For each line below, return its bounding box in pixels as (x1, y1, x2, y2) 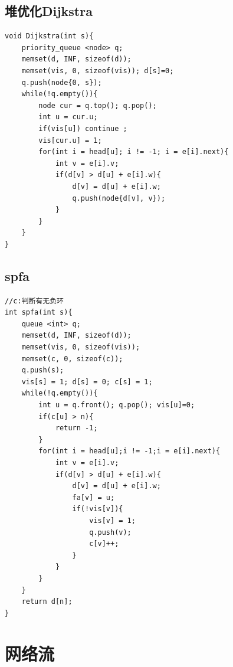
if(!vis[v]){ (72, 505, 123, 514)
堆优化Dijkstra (5, 2, 93, 20)
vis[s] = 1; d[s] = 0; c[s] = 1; (21, 377, 153, 386)
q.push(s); (21, 366, 64, 375)
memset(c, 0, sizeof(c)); (21, 354, 123, 363)
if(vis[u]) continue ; (38, 124, 127, 133)
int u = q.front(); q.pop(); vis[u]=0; (38, 401, 195, 410)
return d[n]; (21, 597, 73, 606)
